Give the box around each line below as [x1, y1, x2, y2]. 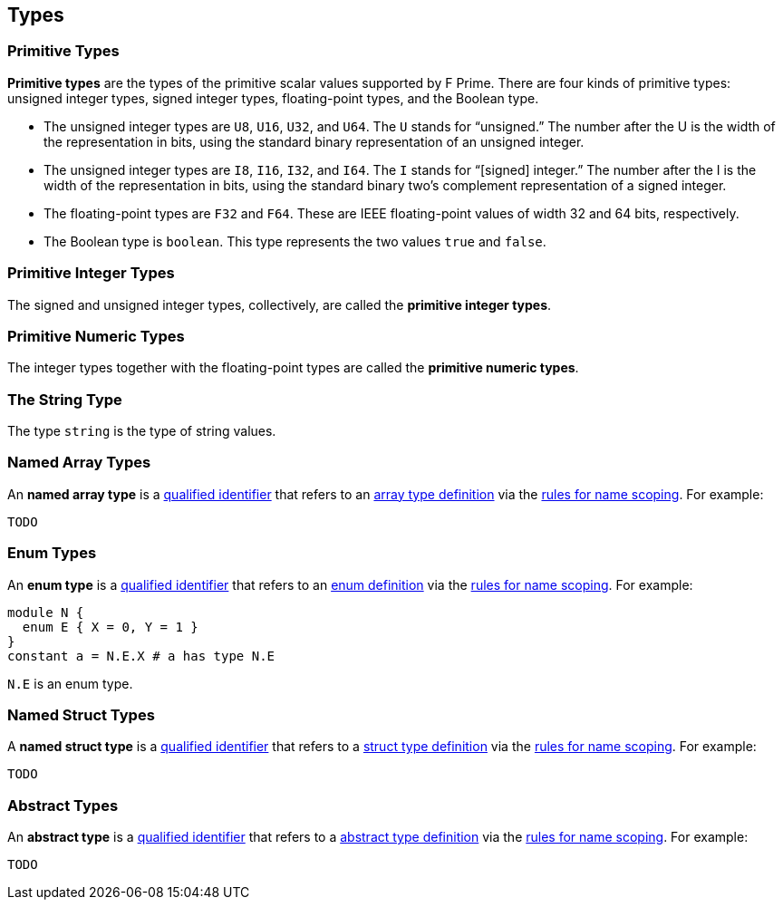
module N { [7, 604, 84, 620]
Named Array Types [7, 453, 151, 472]
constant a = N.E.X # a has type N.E [7, 648, 275, 663]
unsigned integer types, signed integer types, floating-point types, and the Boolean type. [7, 90, 539, 106]
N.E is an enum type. [7, 675, 133, 691]
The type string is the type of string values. [7, 423, 276, 439]
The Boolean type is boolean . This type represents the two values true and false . [43, 233, 546, 249]
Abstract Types [7, 796, 119, 815]
